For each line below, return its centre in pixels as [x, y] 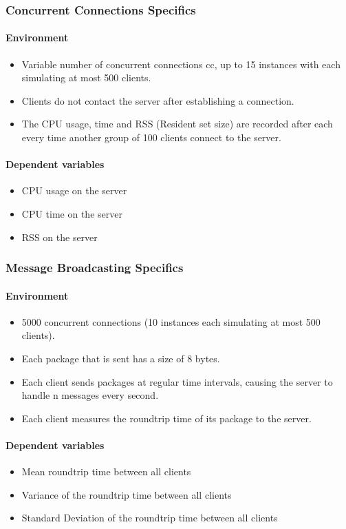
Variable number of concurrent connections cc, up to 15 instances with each [181, 64]
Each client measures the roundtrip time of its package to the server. [166, 418]
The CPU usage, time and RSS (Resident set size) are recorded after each [177, 124]
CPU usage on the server [74, 190]
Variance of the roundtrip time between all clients [127, 494]
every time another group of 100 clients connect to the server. [151, 137]
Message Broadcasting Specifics [95, 268]
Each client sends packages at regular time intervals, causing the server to [177, 381]
